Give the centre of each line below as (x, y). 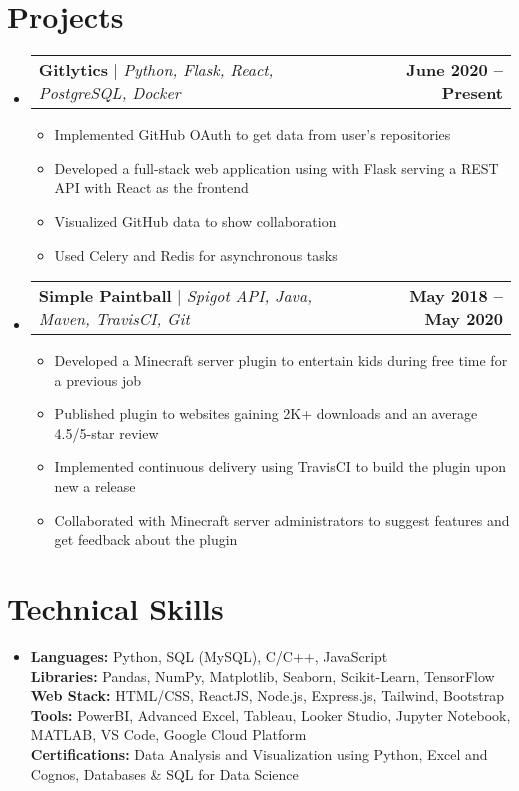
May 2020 (463, 319)
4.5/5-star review (106, 432)
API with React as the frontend (151, 187)
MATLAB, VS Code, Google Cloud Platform (168, 734)
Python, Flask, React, (198, 70)
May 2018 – (456, 296)
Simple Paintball (105, 296)
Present (472, 93)
